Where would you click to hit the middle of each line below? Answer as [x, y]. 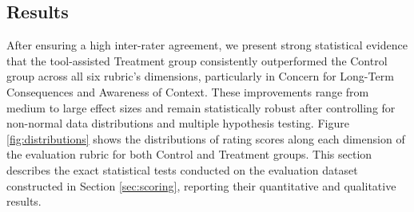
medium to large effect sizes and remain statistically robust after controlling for [201, 107]
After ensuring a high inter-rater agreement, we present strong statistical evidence [207, 45]
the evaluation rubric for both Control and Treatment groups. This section [189, 154]
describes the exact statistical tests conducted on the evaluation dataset [182, 169]
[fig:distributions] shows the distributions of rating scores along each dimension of [206, 138]
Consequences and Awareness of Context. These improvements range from [188, 91]
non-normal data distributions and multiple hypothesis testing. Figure [178, 123]
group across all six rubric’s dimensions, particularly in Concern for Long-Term [200, 76]
